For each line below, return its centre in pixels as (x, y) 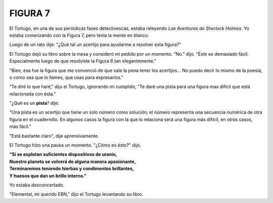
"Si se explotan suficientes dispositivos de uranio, (63, 154)
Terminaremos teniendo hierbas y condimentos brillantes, (72, 169)
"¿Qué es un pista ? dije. (34, 103)
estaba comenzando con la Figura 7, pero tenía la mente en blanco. (79, 35)
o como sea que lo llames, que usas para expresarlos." (66, 77)
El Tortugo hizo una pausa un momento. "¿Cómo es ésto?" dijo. (75, 145)
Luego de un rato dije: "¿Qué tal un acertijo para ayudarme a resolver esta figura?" (95, 45)
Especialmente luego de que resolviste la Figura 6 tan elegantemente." (83, 61)
